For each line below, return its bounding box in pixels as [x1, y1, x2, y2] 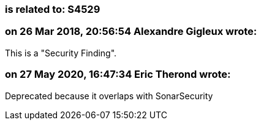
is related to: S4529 [5, 3, 100, 15]
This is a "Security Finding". [5, 47, 117, 58]
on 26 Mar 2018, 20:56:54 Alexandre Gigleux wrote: [5, 25, 257, 38]
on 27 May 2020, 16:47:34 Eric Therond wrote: [5, 68, 231, 81]
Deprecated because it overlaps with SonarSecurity [5, 90, 213, 101]
